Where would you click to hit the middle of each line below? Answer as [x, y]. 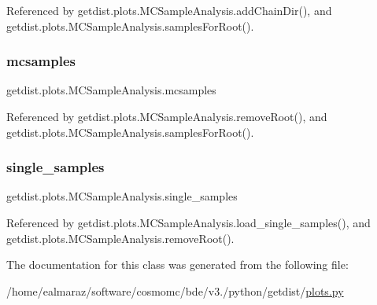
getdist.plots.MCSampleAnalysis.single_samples [122, 196]
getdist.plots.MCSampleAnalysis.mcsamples [111, 90]
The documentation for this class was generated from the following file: [177, 265]
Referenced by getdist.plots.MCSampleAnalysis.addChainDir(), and [169, 10]
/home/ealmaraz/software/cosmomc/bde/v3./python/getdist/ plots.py [175, 290]
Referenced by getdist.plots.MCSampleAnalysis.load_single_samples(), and [188, 222]
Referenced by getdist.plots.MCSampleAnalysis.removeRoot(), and [167, 116]
